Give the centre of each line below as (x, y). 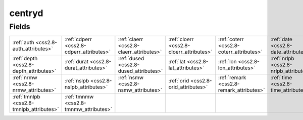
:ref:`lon (227, 62)
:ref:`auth (23, 43)
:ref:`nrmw (25, 78)
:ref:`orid (179, 81)
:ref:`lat (177, 62)
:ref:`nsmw (131, 78)
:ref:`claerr (131, 39)
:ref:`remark (232, 78)
